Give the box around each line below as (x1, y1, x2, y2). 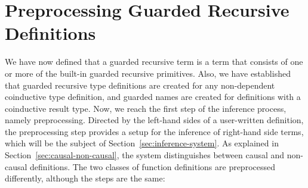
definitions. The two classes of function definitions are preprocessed (30, 160, 275, 173)
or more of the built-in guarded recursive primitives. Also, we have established (5, 67, 291, 79)
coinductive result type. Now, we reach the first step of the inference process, (5, 102, 287, 114)
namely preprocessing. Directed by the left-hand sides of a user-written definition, (5, 114, 304, 126)
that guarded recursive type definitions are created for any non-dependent (5, 79, 275, 91)
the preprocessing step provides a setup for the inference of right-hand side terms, (5, 125, 304, 137)
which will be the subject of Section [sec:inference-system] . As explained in (5, 137, 279, 149)
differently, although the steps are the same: (5, 172, 165, 184)
